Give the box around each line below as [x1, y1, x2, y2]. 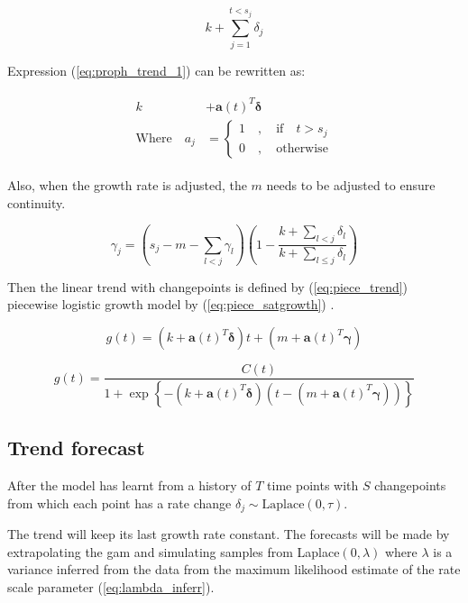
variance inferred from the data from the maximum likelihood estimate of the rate [7, 560, 461, 579]
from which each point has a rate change [7, 493, 232, 512]
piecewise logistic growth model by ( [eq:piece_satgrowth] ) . [7, 295, 335, 314]
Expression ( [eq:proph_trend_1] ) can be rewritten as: [7, 60, 306, 79]
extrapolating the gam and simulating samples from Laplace [7, 542, 340, 561]
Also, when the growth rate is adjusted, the [7, 175, 247, 194]
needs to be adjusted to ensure [266, 175, 436, 194]
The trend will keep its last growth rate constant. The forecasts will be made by [7, 525, 450, 544]
